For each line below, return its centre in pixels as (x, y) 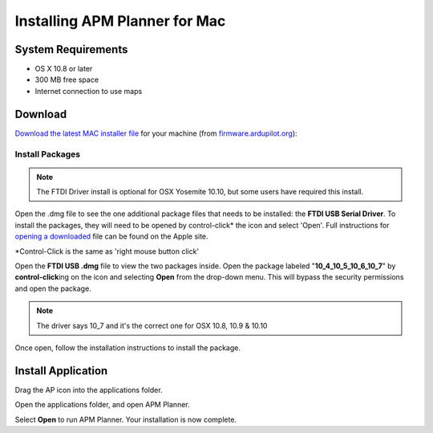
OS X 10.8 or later (64, 69)
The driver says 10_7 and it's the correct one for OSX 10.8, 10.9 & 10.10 (152, 325)
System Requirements (71, 49)
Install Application (61, 371)
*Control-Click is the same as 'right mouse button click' (107, 251)
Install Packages (47, 154)
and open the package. (53, 288)
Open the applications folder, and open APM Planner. (102, 405)
